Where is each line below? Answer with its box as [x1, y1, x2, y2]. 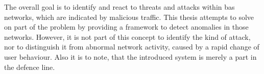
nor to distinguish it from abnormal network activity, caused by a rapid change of [4, 41, 259, 52]
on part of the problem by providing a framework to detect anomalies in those [4, 21, 249, 32]
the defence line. [4, 61, 55, 72]
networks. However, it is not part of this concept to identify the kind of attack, [4, 31, 251, 42]
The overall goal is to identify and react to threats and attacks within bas [4, 2, 235, 12]
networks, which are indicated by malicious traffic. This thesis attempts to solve [4, 11, 254, 22]
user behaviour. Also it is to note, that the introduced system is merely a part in [4, 51, 257, 62]
